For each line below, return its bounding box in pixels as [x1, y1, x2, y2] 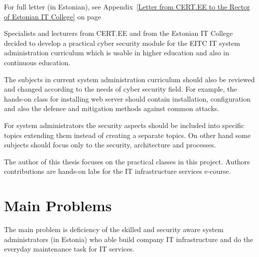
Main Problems [4, 195, 112, 216]
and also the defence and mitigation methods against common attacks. [4, 103, 219, 114]
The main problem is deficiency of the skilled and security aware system [4, 224, 224, 235]
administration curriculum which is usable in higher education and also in [4, 47, 230, 58]
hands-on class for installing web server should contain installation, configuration [4, 93, 251, 104]
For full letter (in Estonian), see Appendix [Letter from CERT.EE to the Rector [4, 1, 250, 11]
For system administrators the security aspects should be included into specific [4, 120, 245, 130]
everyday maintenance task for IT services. [4, 244, 134, 254]
